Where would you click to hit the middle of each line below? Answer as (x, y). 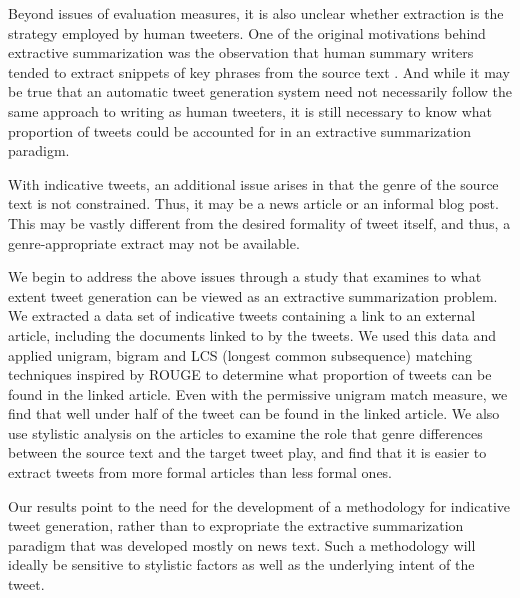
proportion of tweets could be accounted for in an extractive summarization (240, 130)
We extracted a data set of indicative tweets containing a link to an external (242, 315)
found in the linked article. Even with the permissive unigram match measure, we (258, 393)
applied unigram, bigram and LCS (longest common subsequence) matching (240, 354)
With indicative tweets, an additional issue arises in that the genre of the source (253, 183)
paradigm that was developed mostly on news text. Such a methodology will (242, 544)
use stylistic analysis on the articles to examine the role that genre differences (245, 432)
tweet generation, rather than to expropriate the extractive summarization (236, 525)
